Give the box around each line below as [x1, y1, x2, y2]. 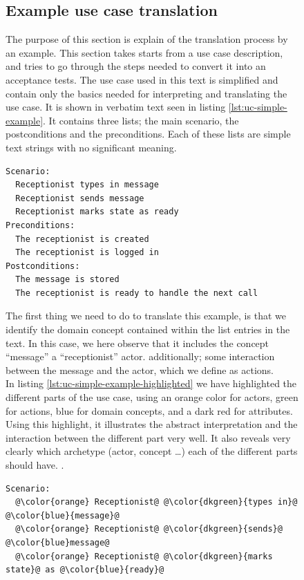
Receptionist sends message [15, 193, 144, 203]
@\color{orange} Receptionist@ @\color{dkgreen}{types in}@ [15, 497, 298, 507]
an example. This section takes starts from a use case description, [6, 45, 283, 59]
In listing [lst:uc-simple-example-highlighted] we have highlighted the [6, 376, 297, 391]
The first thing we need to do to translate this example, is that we [6, 308, 286, 323]
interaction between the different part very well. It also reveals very [6, 430, 291, 445]
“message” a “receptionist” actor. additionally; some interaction [6, 349, 275, 364]
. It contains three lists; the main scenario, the [43, 113, 239, 127]
